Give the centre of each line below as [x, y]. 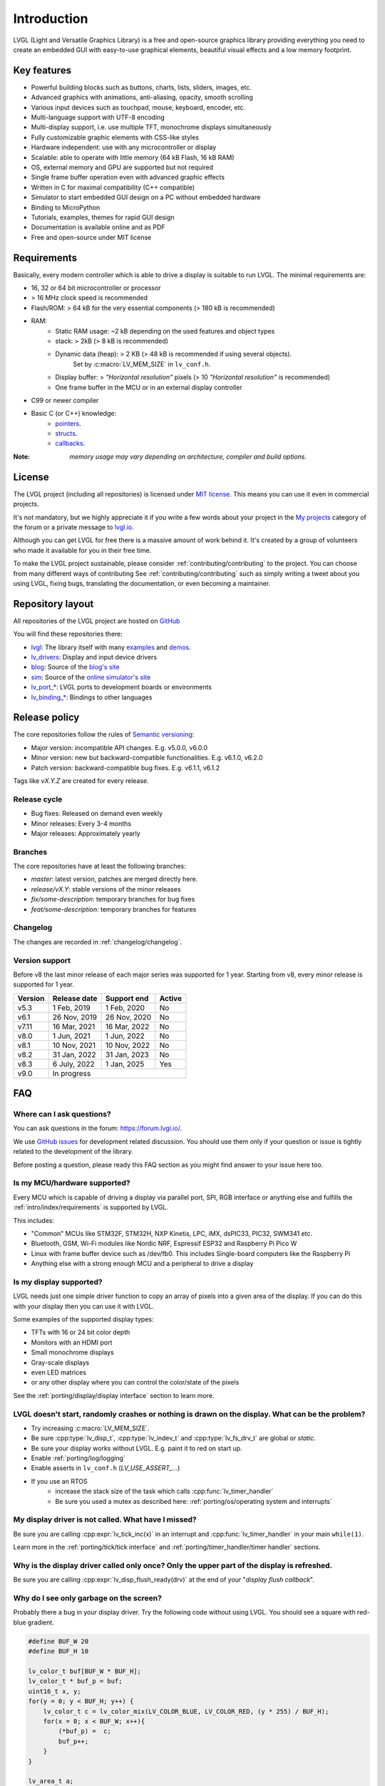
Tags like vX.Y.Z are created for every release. [81, 781]
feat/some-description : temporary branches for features [114, 909]
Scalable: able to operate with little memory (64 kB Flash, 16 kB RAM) [133, 157]
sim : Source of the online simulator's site [91, 677]
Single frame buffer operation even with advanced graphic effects [128, 177]
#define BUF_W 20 [58, 1641]
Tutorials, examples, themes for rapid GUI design [103, 217]
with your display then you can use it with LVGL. [84, 1306]
